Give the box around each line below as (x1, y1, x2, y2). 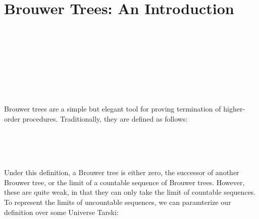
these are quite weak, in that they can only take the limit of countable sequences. (4, 187, 256, 197)
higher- (223, 103, 245, 114)
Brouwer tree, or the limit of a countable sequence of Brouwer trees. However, (4, 177, 245, 187)
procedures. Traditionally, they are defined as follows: (22, 113, 188, 124)
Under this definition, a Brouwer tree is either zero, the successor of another (4, 167, 239, 178)
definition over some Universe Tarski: (4, 206, 119, 217)
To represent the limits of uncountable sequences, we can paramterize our (4, 197, 231, 207)
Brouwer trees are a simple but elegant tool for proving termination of (4, 103, 221, 114)
